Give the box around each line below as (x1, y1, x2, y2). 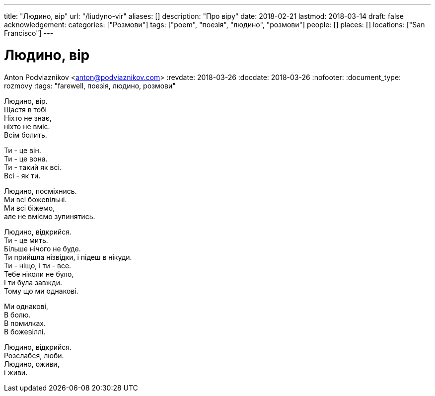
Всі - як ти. (4, 171, 41, 180)
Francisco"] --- (4, 29, 54, 37)
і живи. (4, 368, 28, 377)
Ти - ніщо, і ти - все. (4, 261, 72, 270)
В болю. (4, 310, 31, 319)
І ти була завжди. (4, 278, 62, 287)
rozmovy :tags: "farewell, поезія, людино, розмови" (4, 81, 176, 90)
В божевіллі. (4, 327, 46, 336)
